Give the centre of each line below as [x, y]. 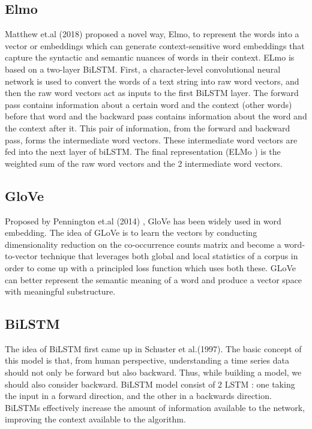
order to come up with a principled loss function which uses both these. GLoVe [150, 267]
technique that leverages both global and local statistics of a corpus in [169, 256]
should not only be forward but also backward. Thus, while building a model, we [153, 372]
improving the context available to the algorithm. [95, 419]
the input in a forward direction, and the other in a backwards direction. [138, 396]
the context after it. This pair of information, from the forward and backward [148, 127]
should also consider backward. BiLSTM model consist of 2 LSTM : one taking [150, 384]
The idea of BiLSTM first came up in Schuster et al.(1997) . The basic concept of [153, 348]
